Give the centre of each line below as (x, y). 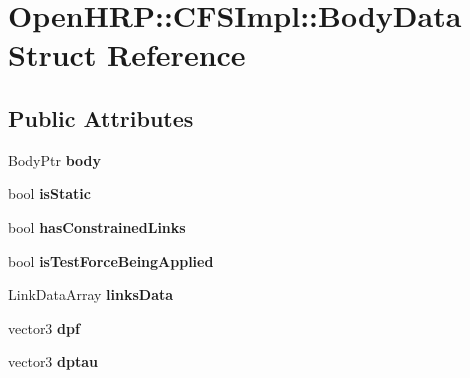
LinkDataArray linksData (91, 294)
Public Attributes (101, 117)
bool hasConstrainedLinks (97, 226)
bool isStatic (49, 193)
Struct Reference (127, 54)
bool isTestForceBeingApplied (111, 260)
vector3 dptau (53, 361)
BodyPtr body (54, 159)
